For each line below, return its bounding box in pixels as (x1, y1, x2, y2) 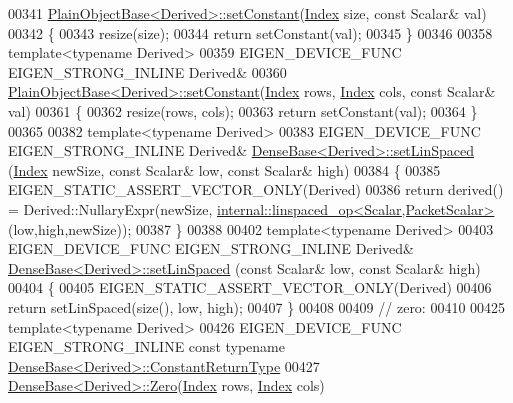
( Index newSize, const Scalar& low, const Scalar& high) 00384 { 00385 (8, 159, 441, 180)
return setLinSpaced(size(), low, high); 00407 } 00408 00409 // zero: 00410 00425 (8, 296, 506, 317)
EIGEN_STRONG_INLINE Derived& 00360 (8, 61, 287, 82)
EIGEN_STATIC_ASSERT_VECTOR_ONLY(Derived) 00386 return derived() (8, 179, 504, 200)
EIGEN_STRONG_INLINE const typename (8, 336, 285, 357)
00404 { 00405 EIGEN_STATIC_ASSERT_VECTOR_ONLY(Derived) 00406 (8, 277, 492, 298)
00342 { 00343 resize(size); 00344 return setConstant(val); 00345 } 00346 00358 (8, 22, 493, 43)
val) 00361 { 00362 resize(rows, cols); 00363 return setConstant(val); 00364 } (8, 100, 478, 121)
